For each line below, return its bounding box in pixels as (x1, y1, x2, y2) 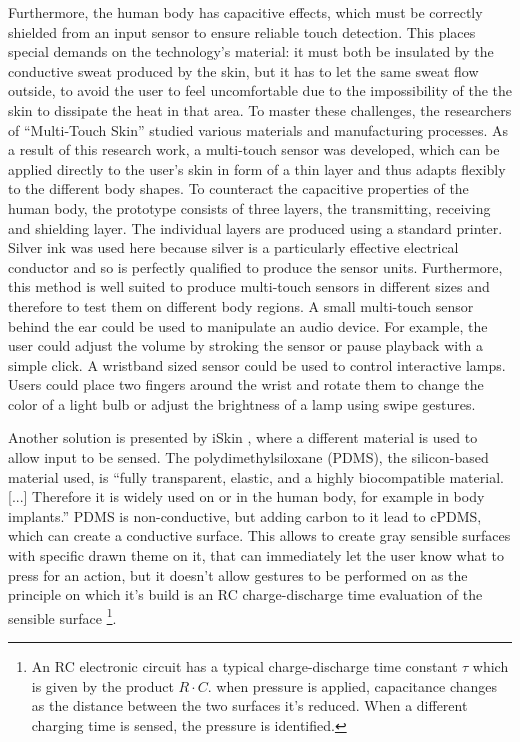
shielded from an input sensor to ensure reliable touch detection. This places (8, 21, 476, 42)
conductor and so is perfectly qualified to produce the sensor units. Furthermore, (8, 256, 503, 277)
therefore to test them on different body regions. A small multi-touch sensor (8, 295, 474, 316)
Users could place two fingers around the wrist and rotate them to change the (8, 374, 484, 395)
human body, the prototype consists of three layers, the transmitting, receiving (8, 197, 491, 218)
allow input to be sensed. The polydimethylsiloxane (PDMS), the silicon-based (8, 447, 489, 468)
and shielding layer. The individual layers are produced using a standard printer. (8, 217, 503, 238)
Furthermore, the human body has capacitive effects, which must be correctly (8, 2, 483, 22)
